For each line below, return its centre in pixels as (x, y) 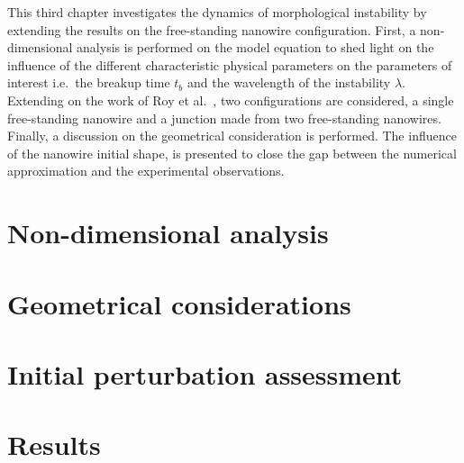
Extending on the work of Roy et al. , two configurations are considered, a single (231, 100)
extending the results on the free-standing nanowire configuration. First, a (212, 29)
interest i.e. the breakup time (89, 82)
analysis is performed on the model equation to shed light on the (255, 47)
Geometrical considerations (179, 303)
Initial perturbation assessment (205, 373)
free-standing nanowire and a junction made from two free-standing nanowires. (224, 118)
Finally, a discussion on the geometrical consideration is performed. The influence (232, 136)
